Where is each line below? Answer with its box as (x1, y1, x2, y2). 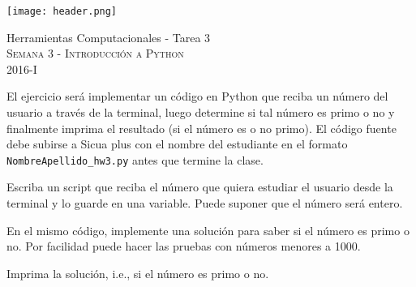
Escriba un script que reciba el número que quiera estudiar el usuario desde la (6, 178, 393, 195)
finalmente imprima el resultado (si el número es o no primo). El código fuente (6, 119, 397, 136)
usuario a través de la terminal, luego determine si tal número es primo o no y (6, 104, 395, 121)
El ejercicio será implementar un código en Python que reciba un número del (6, 88, 388, 105)
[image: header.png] (6, 6, 118, 17)
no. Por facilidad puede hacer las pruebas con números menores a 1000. (6, 238, 361, 255)
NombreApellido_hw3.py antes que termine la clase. (6, 151, 264, 168)
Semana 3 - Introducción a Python (6, 45, 184, 62)
